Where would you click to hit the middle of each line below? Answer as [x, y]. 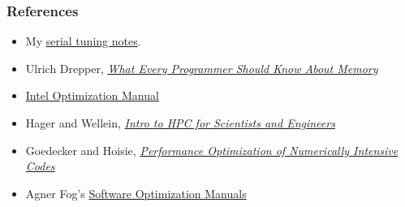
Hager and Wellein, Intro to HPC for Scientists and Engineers [180, 123]
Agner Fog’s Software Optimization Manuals [136, 193]
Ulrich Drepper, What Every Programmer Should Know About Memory [202, 68]
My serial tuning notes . [83, 41]
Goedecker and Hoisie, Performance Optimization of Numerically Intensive [212, 150]
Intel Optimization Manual [92, 95]
